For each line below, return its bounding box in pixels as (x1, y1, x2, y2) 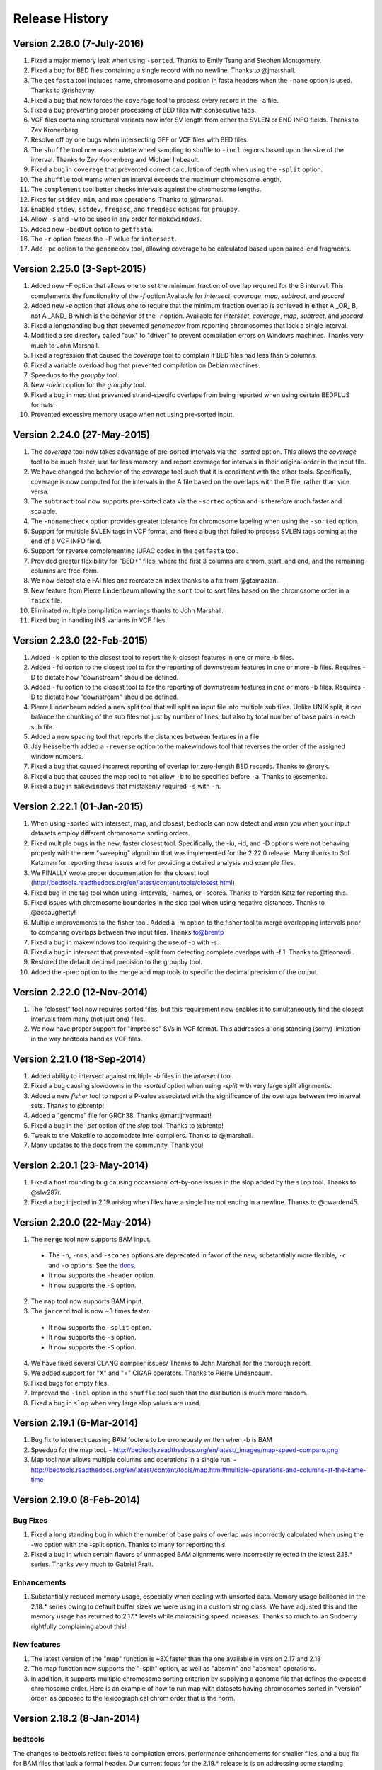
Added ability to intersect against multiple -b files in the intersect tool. (30, 1071, 234, 1080)
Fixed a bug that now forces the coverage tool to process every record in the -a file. (30, 96, 279, 104)
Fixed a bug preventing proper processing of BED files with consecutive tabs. (30, 106, 257, 115)
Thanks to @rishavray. (30, 86, 96, 95)
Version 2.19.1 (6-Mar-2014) (13, 1417, 139, 1429)
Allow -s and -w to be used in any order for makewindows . (30, 215, 202, 223)
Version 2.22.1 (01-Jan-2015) (13, 800, 144, 812)
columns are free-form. (30, 566, 99, 575)
